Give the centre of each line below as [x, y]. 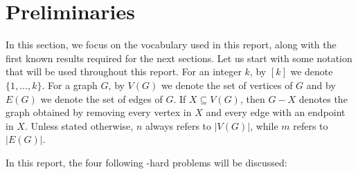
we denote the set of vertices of [227, 85]
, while [264, 125]
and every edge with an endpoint [276, 112]
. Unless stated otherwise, [79, 125]
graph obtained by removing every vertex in [99, 112]
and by [321, 85]
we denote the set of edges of [101, 98]
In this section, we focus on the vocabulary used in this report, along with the [171, 45]
